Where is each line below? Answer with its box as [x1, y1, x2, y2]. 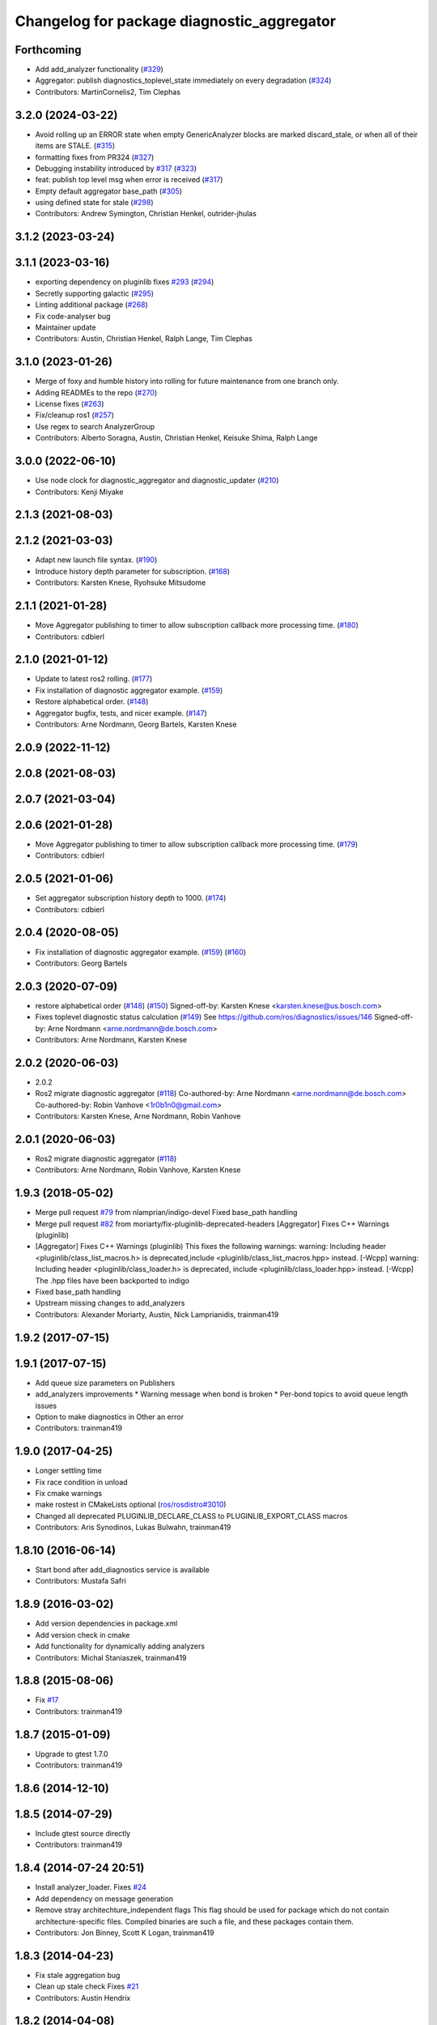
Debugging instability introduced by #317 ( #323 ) [35, 163, 197, 173]
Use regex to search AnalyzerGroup [35, 421, 155, 431]
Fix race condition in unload [35, 1477, 129, 1486]
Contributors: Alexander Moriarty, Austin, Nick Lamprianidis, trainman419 [35, 1309, 279, 1319]
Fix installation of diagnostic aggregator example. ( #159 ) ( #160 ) [35, 947, 247, 957]
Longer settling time [35, 1466, 103, 1476]
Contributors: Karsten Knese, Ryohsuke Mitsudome [35, 578, 206, 587]
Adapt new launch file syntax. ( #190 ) [35, 555, 158, 565]
